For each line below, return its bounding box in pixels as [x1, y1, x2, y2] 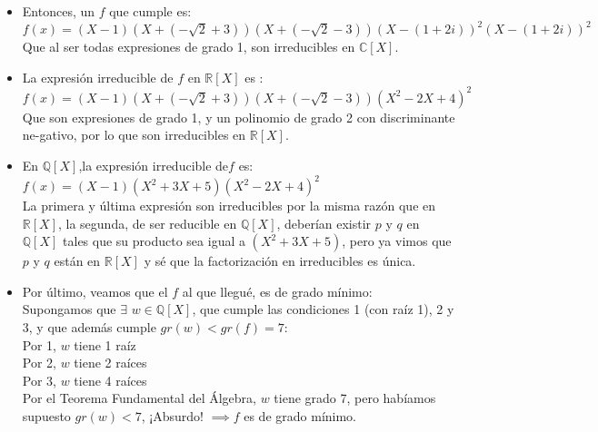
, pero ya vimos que [342, 231, 452, 250]
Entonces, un [22, 2, 95, 20]
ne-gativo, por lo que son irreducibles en [22, 125, 246, 144]
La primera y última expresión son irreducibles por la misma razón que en [22, 196, 436, 215]
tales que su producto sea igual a [63, 231, 245, 250]
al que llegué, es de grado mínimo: [182, 281, 373, 300]
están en [54, 251, 101, 270]
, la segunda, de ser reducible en [58, 213, 237, 232]
